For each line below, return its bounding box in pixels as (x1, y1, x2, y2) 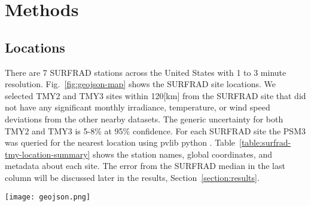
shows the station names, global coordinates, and (93, 147, 272, 160)
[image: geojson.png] (5, 192, 91, 201)
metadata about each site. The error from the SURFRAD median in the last (5, 159, 285, 172)
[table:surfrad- (239, 136, 291, 149)
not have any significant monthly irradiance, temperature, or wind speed (5, 101, 270, 113)
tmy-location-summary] (5, 147, 90, 160)
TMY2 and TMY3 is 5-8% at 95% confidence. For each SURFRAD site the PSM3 (5, 124, 306, 137)
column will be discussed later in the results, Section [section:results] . (5, 171, 260, 183)
